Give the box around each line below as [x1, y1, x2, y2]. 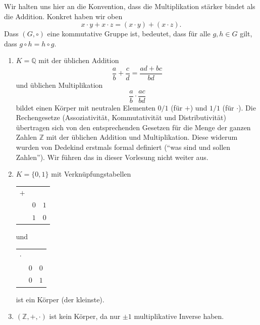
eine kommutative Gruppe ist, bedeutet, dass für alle [47, 28, 211, 39]
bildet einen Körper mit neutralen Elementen [16, 102, 155, 113]
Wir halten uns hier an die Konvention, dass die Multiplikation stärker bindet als [4, 1, 255, 11]
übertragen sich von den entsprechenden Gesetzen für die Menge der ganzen [16, 122, 251, 132]
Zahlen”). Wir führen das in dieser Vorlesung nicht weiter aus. [16, 151, 209, 162]
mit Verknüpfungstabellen [51, 169, 131, 179]
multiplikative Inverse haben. [134, 311, 224, 321]
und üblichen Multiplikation [16, 80, 103, 90]
